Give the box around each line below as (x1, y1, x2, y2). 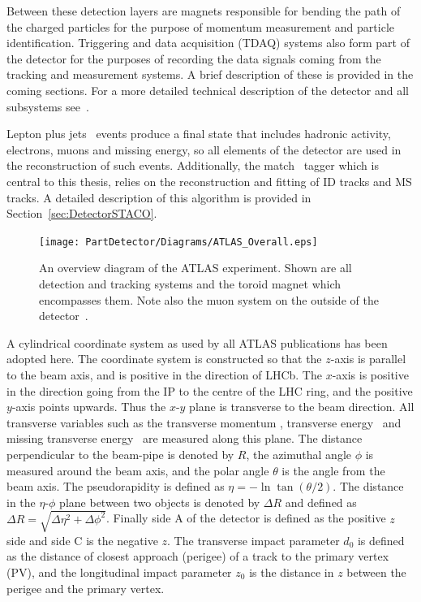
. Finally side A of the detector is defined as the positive (105, 509, 386, 526)
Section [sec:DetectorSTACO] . (6, 205, 157, 222)
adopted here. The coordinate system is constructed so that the (6, 350, 322, 367)
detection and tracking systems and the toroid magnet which (39, 275, 342, 292)
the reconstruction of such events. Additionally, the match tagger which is (6, 157, 379, 174)
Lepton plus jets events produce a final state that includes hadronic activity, (6, 125, 391, 142)
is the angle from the (281, 461, 385, 479)
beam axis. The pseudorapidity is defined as (6, 478, 225, 495)
